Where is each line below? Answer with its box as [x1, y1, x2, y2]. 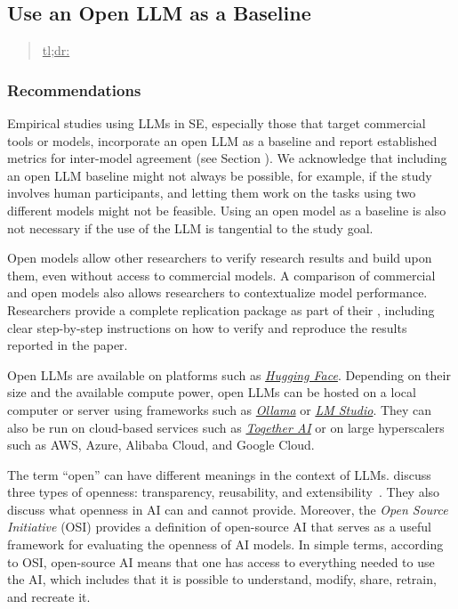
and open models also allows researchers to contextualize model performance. [7, 283, 428, 302]
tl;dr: [42, 41, 70, 60]
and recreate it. [7, 587, 91, 605]
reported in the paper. [7, 336, 128, 354]
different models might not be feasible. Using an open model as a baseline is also [7, 200, 446, 219]
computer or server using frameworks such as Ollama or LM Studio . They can [7, 400, 432, 418]
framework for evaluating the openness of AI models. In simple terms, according [7, 535, 444, 554]
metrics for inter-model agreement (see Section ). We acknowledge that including [7, 149, 447, 167]
